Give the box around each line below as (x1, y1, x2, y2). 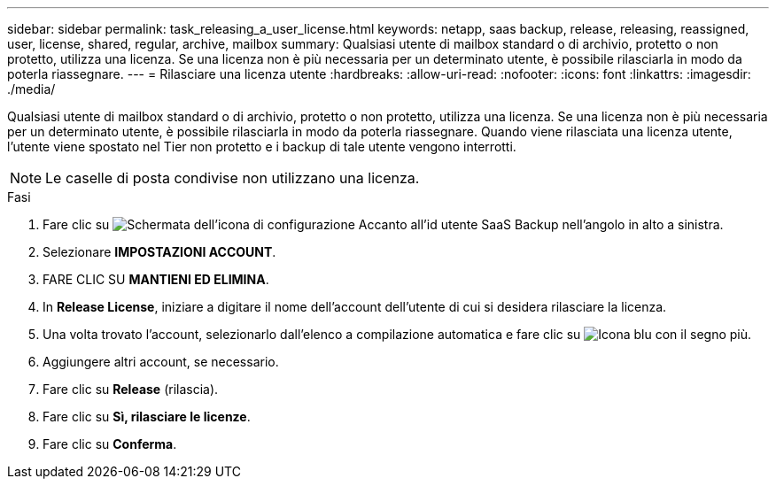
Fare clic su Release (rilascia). (43, 382, 219, 397)
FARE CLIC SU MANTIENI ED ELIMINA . (43, 272, 269, 287)
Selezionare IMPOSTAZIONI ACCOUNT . (43, 244, 276, 259)
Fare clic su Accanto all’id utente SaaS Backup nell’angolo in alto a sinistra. (43, 217, 724, 232)
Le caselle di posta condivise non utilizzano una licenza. (45, 169, 420, 187)
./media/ (7, 81, 56, 96)
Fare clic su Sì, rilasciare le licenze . (43, 409, 251, 424)
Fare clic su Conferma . (43, 436, 177, 451)
